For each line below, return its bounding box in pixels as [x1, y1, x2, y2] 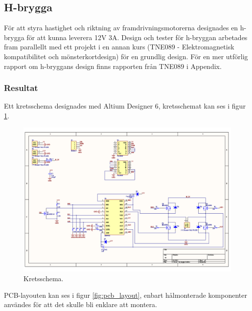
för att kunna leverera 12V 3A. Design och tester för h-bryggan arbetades [26, 32, 248, 42]
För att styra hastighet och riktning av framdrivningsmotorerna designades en [4, 22, 238, 33]
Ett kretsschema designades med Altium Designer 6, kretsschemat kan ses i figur [4, 101, 246, 111]
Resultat [4, 82, 38, 94]
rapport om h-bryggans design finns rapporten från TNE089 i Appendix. [4, 61, 222, 71]
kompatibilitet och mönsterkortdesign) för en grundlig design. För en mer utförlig [4, 51, 248, 61]
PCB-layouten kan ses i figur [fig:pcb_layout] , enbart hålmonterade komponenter [4, 289, 247, 300]
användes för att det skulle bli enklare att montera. [4, 299, 157, 310]
